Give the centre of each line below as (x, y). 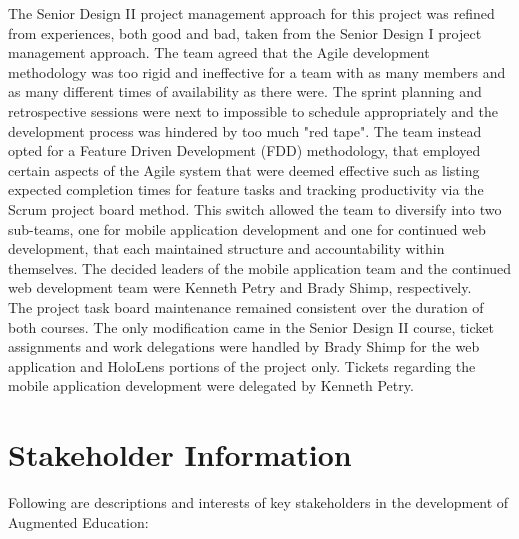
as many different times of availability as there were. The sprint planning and (245, 91)
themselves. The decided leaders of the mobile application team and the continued (260, 267)
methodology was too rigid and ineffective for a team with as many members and (257, 71)
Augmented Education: (78, 521)
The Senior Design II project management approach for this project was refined (251, 13)
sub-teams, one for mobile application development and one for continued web (247, 228)
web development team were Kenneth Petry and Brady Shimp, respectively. (240, 287)
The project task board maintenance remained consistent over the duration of (246, 306)
